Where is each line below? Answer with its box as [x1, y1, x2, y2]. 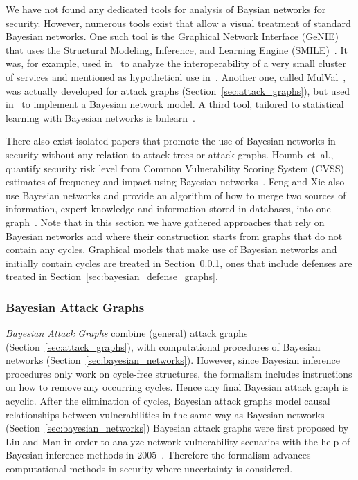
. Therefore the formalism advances [161, 447, 311, 462]
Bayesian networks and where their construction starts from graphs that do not [6, 228, 343, 243]
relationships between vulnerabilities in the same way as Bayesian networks [6, 407, 325, 421]
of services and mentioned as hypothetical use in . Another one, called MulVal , [6, 69, 346, 84]
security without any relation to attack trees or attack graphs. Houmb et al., [6, 147, 334, 161]
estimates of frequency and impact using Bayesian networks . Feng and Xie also [6, 174, 345, 189]
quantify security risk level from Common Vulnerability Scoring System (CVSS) [6, 160, 344, 175]
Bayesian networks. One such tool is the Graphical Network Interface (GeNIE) [6, 29, 339, 44]
